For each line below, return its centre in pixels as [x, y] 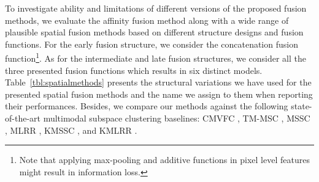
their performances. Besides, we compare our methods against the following [147, 106]
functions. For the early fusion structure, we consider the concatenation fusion [152, 44]
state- [302, 106]
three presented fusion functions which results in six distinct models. [134, 70]
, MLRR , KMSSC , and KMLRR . [71, 130]
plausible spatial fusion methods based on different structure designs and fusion [154, 32]
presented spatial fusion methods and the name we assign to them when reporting [159, 94]
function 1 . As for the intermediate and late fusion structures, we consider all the [156, 57]
